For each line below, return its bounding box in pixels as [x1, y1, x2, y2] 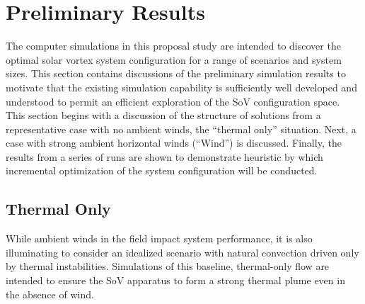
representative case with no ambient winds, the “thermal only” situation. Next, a [6, 121, 357, 136]
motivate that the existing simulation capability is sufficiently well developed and [6, 79, 357, 94]
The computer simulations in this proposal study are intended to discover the [6, 38, 341, 53]
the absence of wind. [6, 286, 94, 301]
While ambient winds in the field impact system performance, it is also [6, 231, 313, 246]
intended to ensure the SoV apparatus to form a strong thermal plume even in [6, 273, 345, 288]
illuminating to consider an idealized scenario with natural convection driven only [6, 244, 359, 259]
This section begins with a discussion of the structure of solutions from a [6, 108, 321, 123]
